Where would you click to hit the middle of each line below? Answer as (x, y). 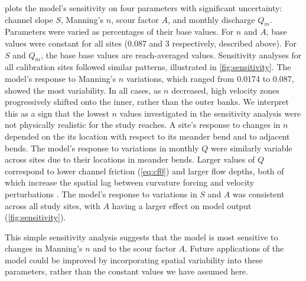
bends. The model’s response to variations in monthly (102, 148)
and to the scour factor (134, 248)
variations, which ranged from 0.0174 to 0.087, (210, 78)
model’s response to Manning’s (61, 78)
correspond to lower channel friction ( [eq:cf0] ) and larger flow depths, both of (144, 171)
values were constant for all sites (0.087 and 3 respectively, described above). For (151, 43)
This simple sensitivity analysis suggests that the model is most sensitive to (141, 237)
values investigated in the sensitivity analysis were (210, 113)
